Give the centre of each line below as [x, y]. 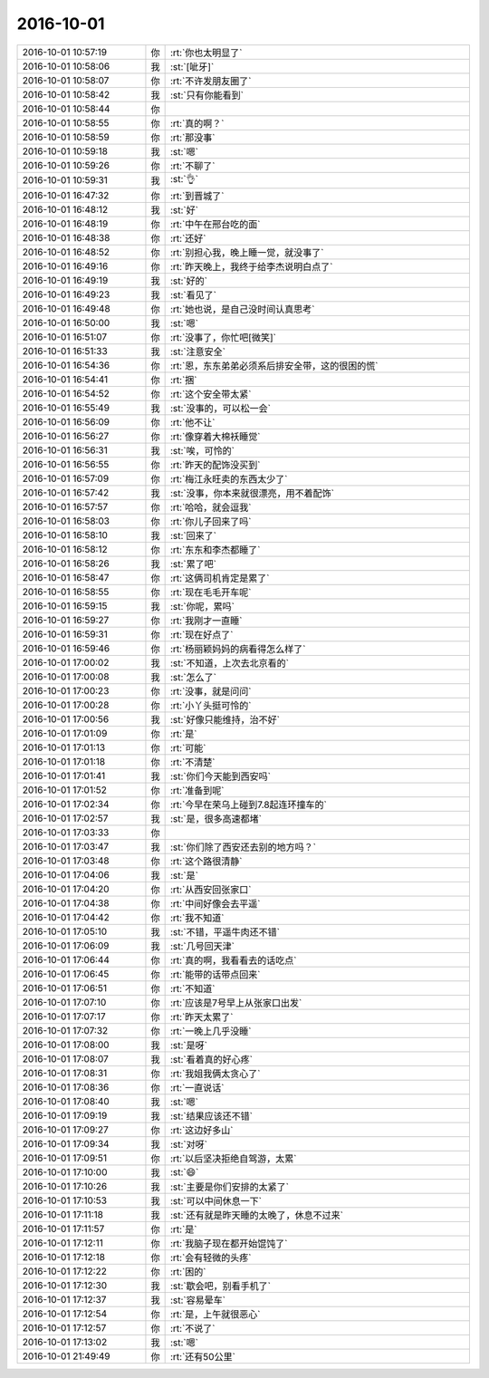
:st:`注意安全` [198, 352]
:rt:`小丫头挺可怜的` [211, 705]
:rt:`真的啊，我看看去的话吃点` [233, 960]
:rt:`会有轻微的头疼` [211, 1258]
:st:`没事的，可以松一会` [221, 408]
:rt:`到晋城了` [197, 196]
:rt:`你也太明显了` [206, 53]
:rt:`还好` [188, 238]
